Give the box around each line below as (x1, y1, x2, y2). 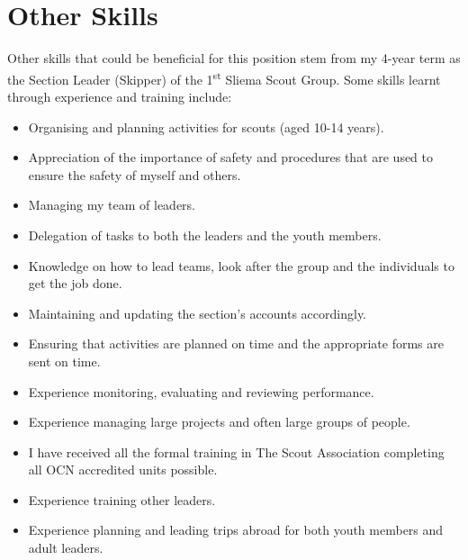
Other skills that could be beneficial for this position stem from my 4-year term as (7, 49, 461, 68)
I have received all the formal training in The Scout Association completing (28, 442, 445, 461)
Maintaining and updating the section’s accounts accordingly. (28, 303, 367, 322)
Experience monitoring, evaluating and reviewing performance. (28, 382, 374, 401)
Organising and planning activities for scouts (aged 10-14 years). (28, 117, 384, 136)
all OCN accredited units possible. (28, 460, 218, 479)
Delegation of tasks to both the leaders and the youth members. (28, 225, 382, 244)
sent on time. (28, 351, 101, 370)
